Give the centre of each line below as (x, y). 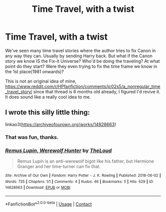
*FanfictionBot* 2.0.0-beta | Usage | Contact (49, 204)
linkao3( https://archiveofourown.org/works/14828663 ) (61, 124)
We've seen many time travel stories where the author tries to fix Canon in (81, 50)
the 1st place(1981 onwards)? (35, 71)
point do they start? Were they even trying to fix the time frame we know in (81, 66)
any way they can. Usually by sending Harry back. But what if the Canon (79, 56)
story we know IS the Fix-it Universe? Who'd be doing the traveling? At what (83, 61)
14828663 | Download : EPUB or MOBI (38, 188)
